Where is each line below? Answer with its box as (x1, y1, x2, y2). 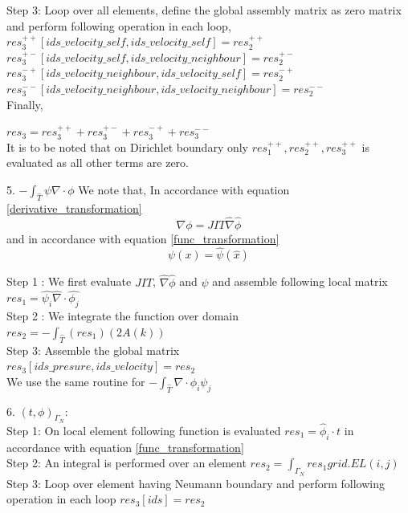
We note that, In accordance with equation (78, 181, 290, 197)
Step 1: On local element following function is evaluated (6, 421, 281, 438)
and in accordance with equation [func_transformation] (6, 230, 279, 246)
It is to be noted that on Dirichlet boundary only (6, 138, 248, 155)
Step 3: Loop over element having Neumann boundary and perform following (6, 474, 385, 491)
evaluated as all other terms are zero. (6, 154, 189, 171)
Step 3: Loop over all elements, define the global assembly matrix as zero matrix (6, 2, 402, 18)
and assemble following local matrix (212, 273, 388, 290)
